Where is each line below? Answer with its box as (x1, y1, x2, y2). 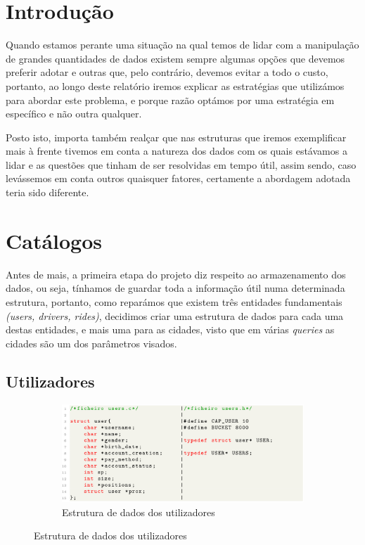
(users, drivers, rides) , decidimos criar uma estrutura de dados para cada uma (6, 308, 344, 323)
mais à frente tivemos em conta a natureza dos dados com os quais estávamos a (6, 143, 347, 158)
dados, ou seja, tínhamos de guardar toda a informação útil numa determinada (6, 281, 345, 295)
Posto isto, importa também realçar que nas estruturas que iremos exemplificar (6, 129, 347, 144)
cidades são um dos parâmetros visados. (6, 335, 177, 350)
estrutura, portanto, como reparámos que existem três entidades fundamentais (6, 294, 342, 309)
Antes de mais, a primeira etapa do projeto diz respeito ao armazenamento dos (6, 267, 346, 281)
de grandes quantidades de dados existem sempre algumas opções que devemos (6, 51, 345, 65)
